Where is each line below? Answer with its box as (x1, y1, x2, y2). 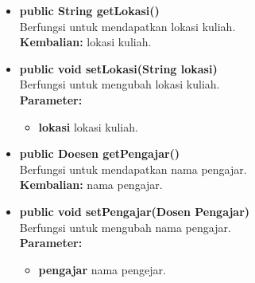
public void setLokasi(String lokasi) (19, 60, 218, 77)
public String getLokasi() (19, 2, 160, 18)
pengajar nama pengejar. (38, 261, 166, 277)
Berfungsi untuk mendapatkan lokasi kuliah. (19, 18, 236, 34)
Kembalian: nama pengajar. (19, 176, 163, 193)
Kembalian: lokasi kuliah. (19, 33, 152, 50)
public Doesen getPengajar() (19, 145, 180, 162)
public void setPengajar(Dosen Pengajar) (19, 202, 250, 219)
